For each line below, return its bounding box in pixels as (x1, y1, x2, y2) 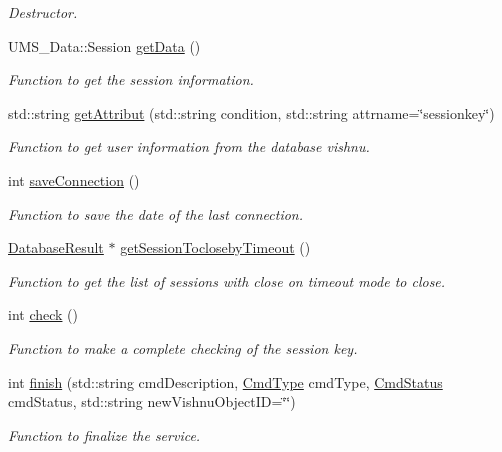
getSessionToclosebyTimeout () (120, 237, 311, 258)
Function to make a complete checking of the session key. (8, 337, 358, 358)
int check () (8, 304, 79, 325)
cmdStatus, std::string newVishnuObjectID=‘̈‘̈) (8, 391, 296, 412)
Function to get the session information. (8, 69, 254, 90)
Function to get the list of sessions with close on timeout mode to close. (8, 270, 446, 291)
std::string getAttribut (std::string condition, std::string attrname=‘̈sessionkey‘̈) (8, 102, 495, 123)
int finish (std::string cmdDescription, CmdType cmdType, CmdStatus (8, 371, 443, 392)
